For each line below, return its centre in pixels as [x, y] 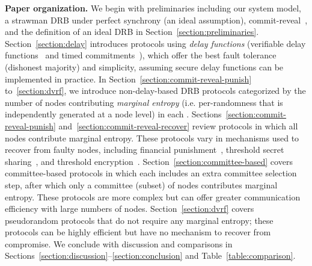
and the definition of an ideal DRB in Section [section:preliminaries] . [132, 32]
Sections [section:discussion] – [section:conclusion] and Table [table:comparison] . [150, 255]
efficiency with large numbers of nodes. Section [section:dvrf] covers [130, 209]
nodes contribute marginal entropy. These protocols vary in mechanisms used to [152, 138]
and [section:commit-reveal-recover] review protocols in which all [178, 125]
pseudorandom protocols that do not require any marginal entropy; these [139, 220]
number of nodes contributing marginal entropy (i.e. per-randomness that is [144, 102]
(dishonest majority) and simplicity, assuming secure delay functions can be [144, 66]
